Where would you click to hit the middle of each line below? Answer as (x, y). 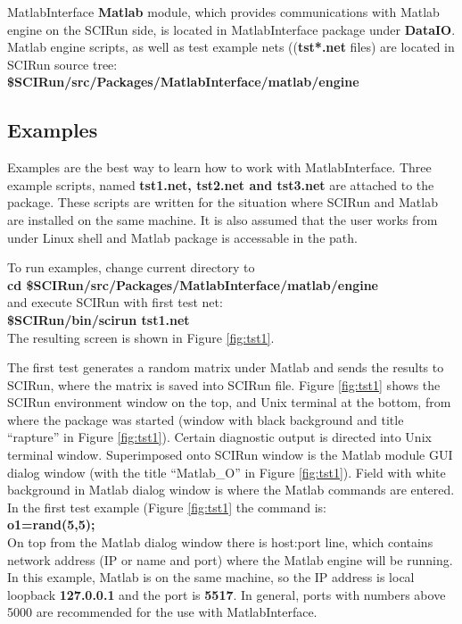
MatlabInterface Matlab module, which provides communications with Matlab (223, 12)
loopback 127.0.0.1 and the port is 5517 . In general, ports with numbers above (227, 594)
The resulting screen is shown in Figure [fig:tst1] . (141, 337)
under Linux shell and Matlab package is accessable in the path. (182, 237)
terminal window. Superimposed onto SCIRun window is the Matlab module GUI (230, 455)
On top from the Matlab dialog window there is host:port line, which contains (220, 542)
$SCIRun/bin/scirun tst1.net (99, 319)
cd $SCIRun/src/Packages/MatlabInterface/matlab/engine (193, 284)
